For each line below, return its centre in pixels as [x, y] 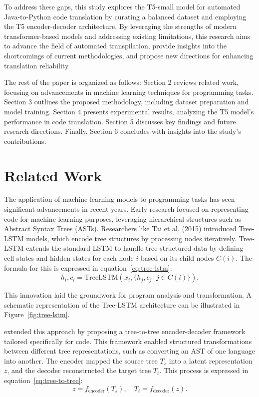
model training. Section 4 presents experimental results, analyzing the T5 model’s [129, 111]
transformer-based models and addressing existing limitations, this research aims [127, 36]
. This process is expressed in [204, 370]
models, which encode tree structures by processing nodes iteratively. [131, 238]
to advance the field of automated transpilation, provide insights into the [116, 46]
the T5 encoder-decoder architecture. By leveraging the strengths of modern [121, 26]
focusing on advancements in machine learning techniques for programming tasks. [129, 92]
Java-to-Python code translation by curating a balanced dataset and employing [125, 16]
